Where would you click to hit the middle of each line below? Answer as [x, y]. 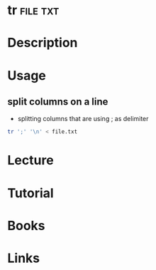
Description [43, 43]
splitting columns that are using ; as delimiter [83, 119]
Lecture [31, 161]
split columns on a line [58, 102]
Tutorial [31, 193]
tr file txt [33, 10]
